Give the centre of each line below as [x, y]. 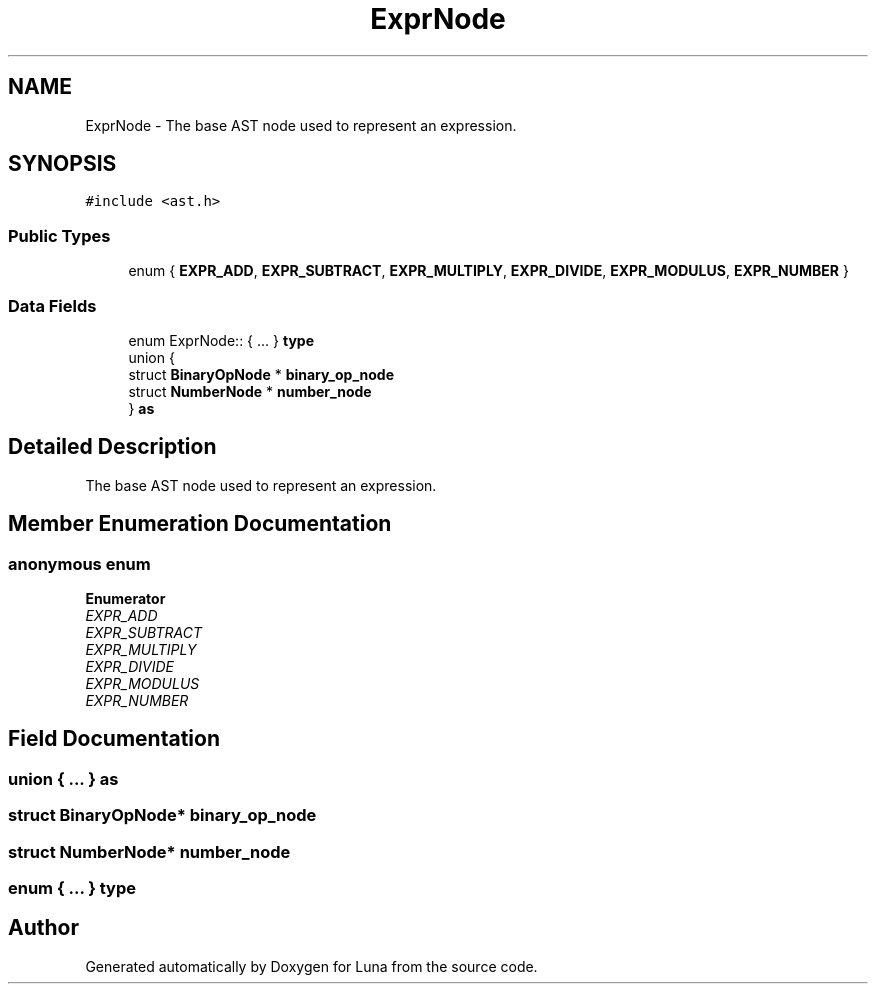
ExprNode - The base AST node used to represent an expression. [301, 125]
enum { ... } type [72, 887]
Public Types [59, 235]
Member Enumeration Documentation [200, 524]
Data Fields [52, 305]
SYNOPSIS [62, 164]
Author [43, 928]
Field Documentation [114, 739]
